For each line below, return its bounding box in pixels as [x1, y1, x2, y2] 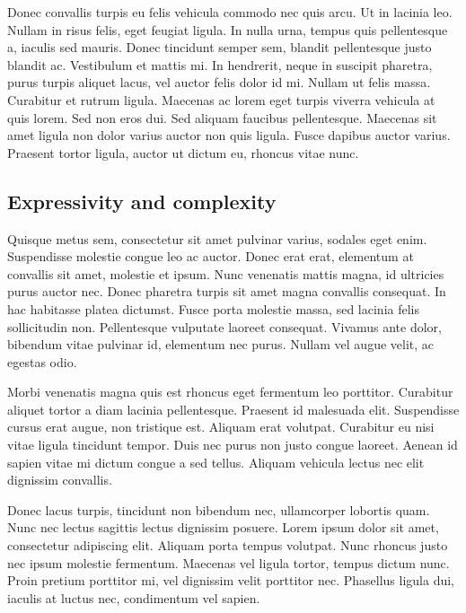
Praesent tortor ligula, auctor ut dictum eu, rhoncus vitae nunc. [7, 143, 359, 162]
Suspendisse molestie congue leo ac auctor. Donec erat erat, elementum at [7, 247, 414, 266]
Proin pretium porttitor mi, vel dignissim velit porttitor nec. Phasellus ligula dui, [7, 571, 455, 590]
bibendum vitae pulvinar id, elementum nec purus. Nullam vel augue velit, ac [7, 335, 435, 354]
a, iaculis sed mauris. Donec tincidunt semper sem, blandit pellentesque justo [7, 38, 432, 57]
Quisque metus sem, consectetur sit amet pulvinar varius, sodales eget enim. [7, 229, 427, 248]
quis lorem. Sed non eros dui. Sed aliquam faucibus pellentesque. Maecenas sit [7, 108, 437, 127]
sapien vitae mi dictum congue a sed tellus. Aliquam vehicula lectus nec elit [7, 452, 425, 471]
